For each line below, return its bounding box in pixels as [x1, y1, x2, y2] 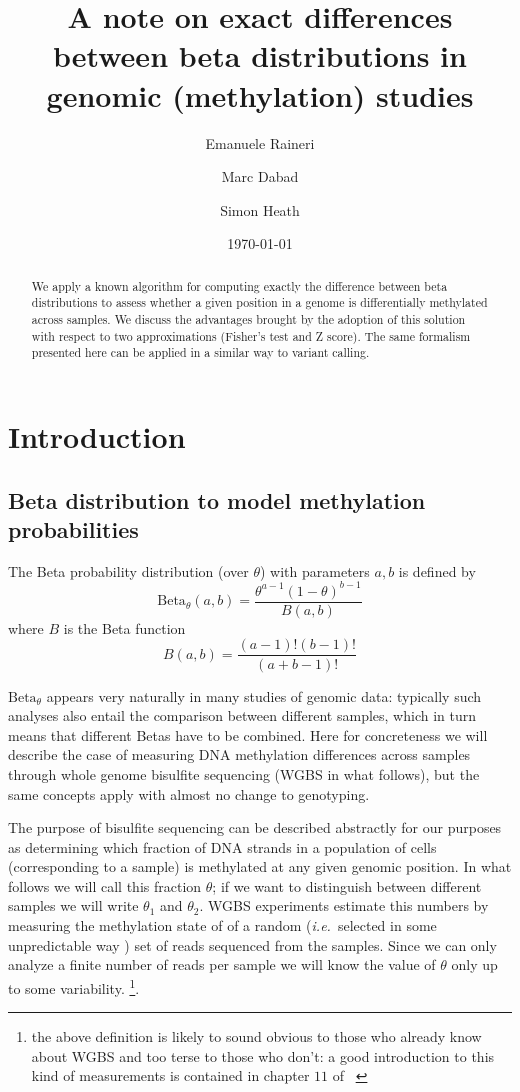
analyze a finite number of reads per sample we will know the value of [8, 954, 436, 975]
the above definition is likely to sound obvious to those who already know [31, 1026, 482, 1047]
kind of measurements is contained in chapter [31, 1065, 310, 1086]
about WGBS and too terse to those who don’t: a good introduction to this [31, 1045, 495, 1066]
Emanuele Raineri [205, 132, 315, 153]
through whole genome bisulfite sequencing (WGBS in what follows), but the [8, 763, 480, 784]
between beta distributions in [53, 35, 467, 76]
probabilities [8, 513, 139, 544]
